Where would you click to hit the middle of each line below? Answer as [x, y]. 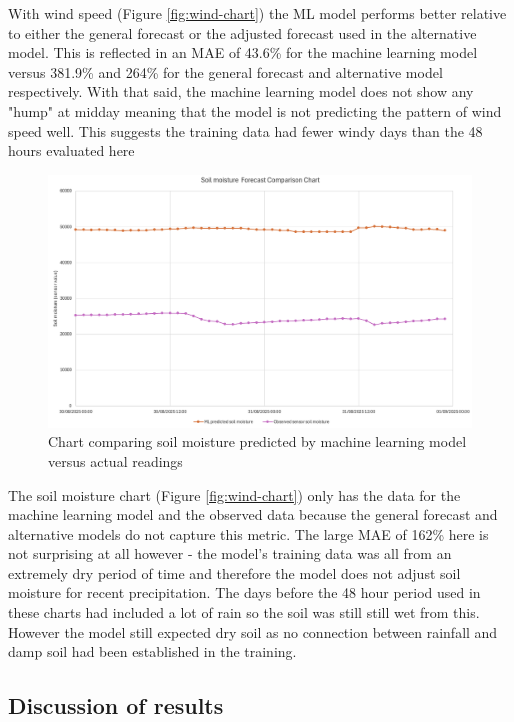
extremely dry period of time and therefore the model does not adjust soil [234, 572]
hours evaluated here [71, 150]
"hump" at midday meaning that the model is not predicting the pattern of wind [255, 110]
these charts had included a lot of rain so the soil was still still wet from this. [244, 612]
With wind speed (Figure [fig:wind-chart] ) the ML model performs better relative [257, 13]
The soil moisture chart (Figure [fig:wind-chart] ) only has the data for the [234, 494]
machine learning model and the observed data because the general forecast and [253, 514]
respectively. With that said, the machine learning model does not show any [241, 91]
